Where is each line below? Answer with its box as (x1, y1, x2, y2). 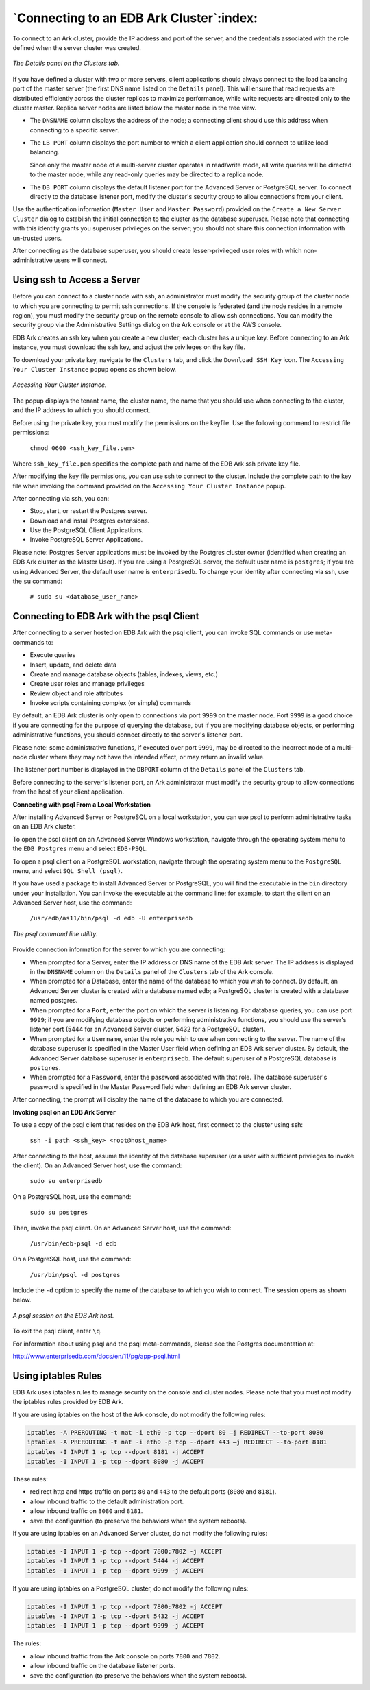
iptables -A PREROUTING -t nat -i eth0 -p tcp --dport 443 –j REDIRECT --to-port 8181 (27, 1438, 328, 1447)
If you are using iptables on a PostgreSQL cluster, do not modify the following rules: (12, 1584, 249, 1593)
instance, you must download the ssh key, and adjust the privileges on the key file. (12, 343, 246, 351)
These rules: (12, 1475, 48, 1483)
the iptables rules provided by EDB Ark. (12, 1398, 124, 1406)
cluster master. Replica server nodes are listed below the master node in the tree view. (12, 104, 256, 112)
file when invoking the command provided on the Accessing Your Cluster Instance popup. (12, 481, 286, 490)
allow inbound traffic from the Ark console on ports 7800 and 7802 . (29, 1652, 221, 1660)
